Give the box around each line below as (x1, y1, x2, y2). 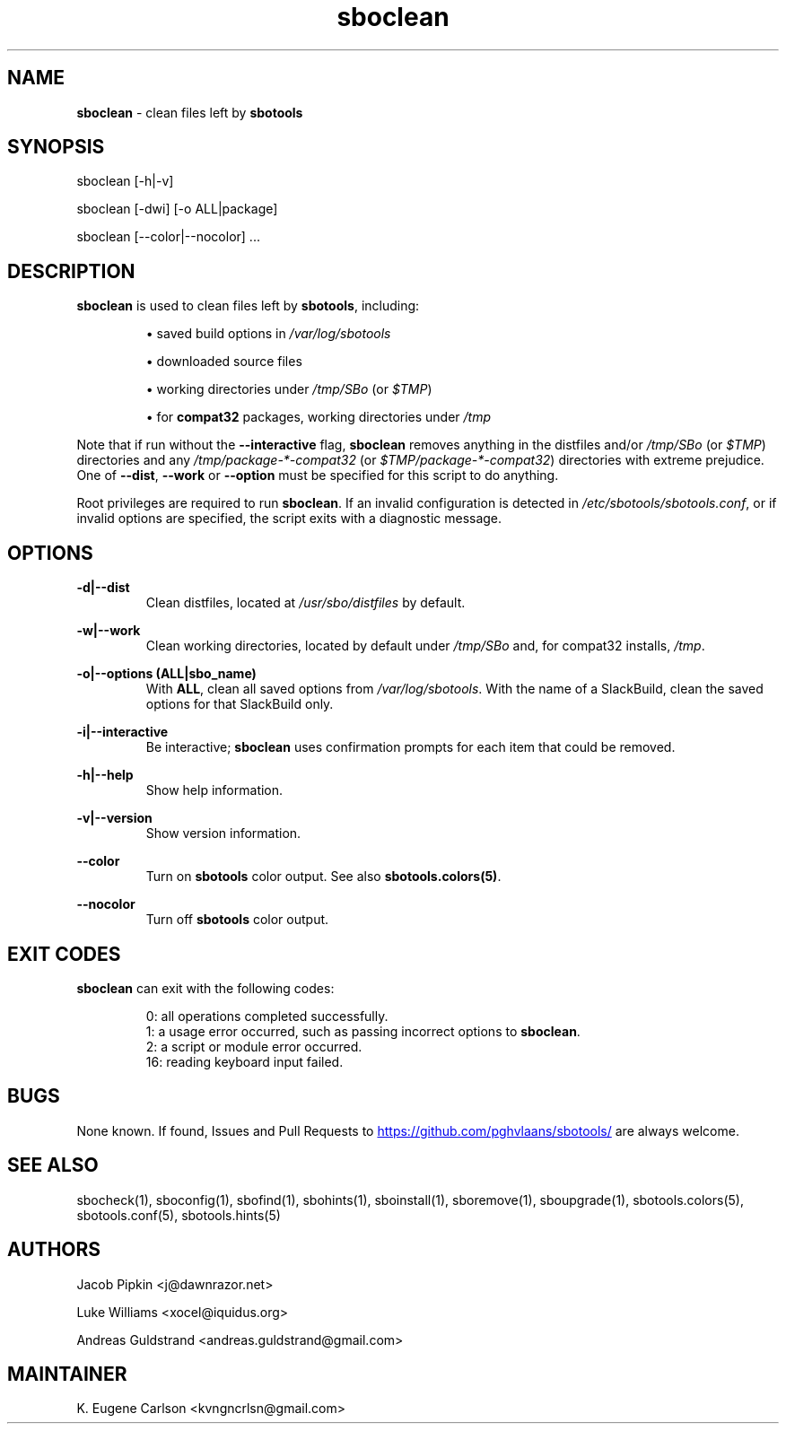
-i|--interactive (76, 724, 169, 740)
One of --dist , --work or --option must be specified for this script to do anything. (76, 467, 559, 484)
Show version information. (145, 825, 301, 842)
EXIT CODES (7, 942, 121, 965)
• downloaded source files (145, 353, 302, 370)
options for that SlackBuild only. (145, 696, 334, 712)
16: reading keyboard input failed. (145, 1053, 344, 1069)
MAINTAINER (7, 1362, 127, 1385)
